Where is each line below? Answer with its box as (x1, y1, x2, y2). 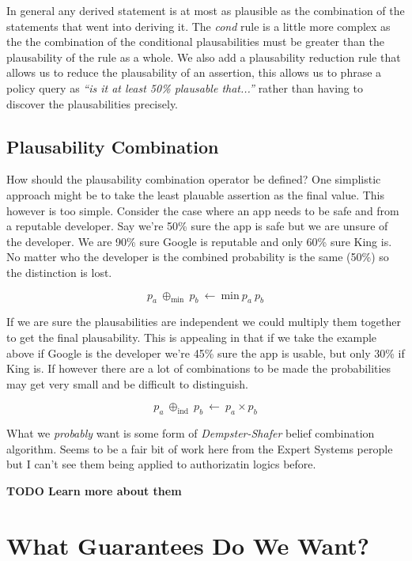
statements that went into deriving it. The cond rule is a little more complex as (6, 17, 391, 34)
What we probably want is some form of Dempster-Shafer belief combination (6, 425, 375, 442)
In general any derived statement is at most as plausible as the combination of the (6, 2, 405, 18)
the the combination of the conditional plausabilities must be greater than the (6, 33, 384, 50)
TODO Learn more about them (6, 482, 182, 498)
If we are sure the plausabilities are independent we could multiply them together (6, 313, 401, 330)
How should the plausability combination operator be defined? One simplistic (6, 171, 381, 188)
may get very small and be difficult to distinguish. (6, 375, 248, 392)
